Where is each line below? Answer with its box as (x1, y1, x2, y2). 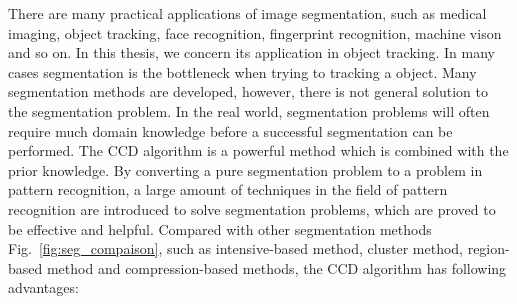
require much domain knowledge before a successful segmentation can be (8, 120, 453, 141)
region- (467, 238, 510, 259)
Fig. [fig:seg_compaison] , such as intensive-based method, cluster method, (8, 238, 463, 259)
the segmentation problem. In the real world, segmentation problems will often (8, 100, 490, 121)
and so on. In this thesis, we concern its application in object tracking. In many (8, 42, 495, 63)
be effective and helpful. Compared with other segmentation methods (8, 218, 432, 239)
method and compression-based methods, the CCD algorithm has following (46, 257, 507, 278)
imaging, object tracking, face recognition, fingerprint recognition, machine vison (8, 22, 502, 43)
